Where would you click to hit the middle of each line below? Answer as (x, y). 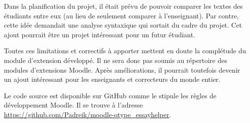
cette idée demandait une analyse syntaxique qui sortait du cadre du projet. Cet (123, 25)
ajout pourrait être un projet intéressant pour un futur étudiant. (100, 34)
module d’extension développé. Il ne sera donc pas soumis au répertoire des (116, 60)
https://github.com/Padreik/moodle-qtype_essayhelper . (88, 114)
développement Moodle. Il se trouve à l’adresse (73, 105)
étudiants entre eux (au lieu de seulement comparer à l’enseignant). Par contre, (121, 15)
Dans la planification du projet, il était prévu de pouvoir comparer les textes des (124, 6)
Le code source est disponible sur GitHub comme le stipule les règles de (110, 95)
